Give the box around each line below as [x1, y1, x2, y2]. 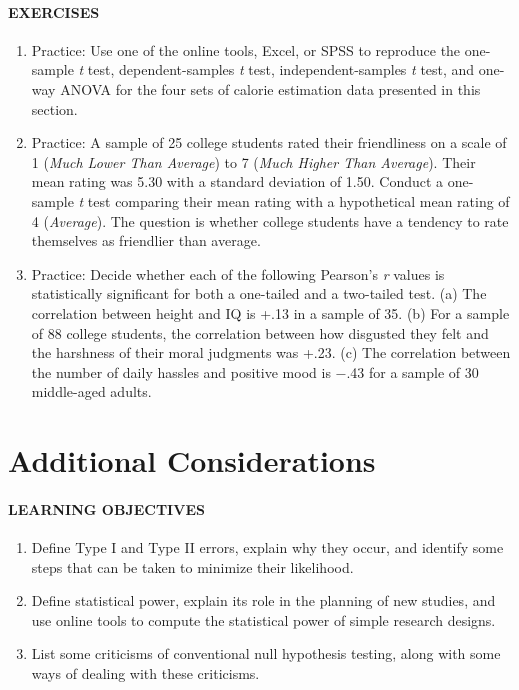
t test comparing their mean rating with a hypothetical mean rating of [78, 190, 510, 211]
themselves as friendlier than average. [31, 230, 261, 251]
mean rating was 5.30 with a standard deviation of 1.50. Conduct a [31, 171, 444, 192]
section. [31, 98, 78, 119]
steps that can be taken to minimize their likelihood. [31, 556, 354, 577]
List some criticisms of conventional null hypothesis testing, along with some [31, 643, 501, 664]
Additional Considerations [8, 440, 376, 481]
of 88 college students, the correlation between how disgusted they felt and [31, 322, 489, 343]
